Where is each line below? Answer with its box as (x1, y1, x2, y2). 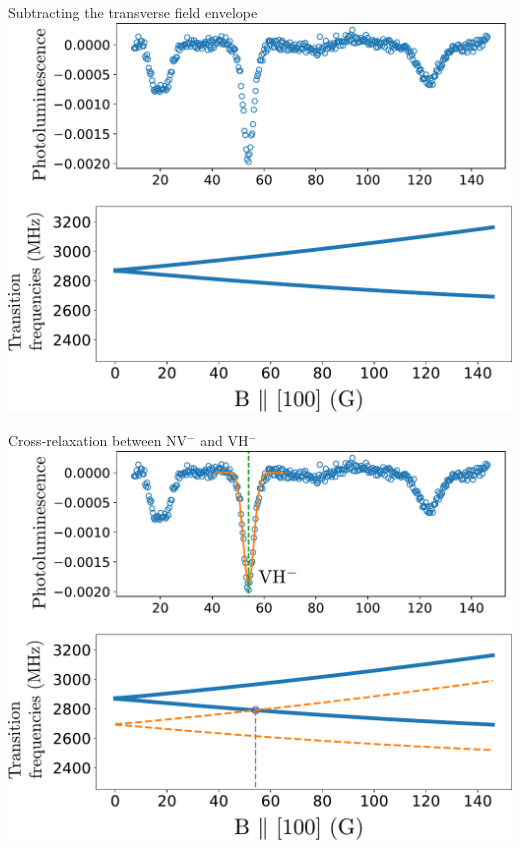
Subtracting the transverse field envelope (8, 2, 258, 22)
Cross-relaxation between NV (8, 430, 188, 450)
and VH (200, 430, 249, 450)
